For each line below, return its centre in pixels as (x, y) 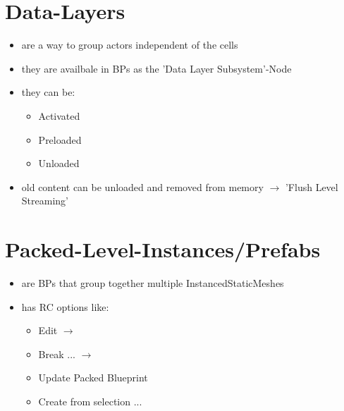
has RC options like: (65, 306)
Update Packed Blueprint (93, 378)
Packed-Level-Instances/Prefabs (163, 249)
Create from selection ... (90, 401)
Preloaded (60, 139)
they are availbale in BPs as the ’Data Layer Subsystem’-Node (156, 68)
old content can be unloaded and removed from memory (142, 186)
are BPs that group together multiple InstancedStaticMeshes (153, 283)
